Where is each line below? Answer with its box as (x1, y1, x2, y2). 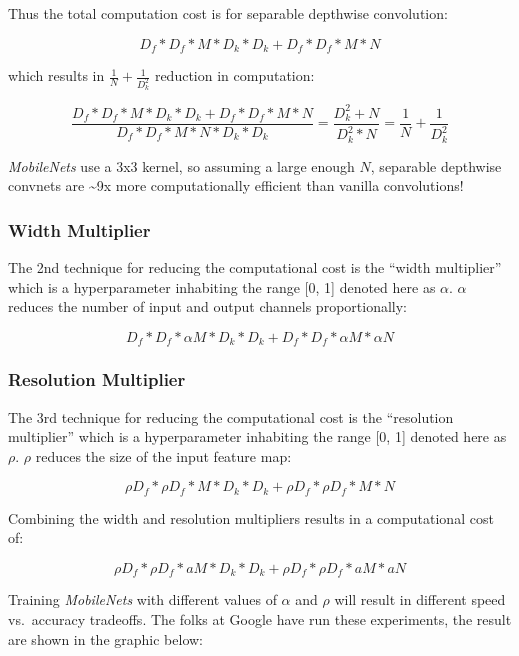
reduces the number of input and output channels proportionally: (8, 296, 407, 317)
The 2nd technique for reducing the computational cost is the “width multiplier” (8, 257, 502, 278)
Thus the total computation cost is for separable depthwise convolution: (8, 3, 448, 23)
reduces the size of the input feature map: (35, 445, 292, 466)
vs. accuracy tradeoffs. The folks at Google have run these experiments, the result (8, 609, 512, 630)
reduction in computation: (154, 65, 315, 86)
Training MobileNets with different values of (8, 589, 277, 610)
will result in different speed (334, 589, 506, 610)
